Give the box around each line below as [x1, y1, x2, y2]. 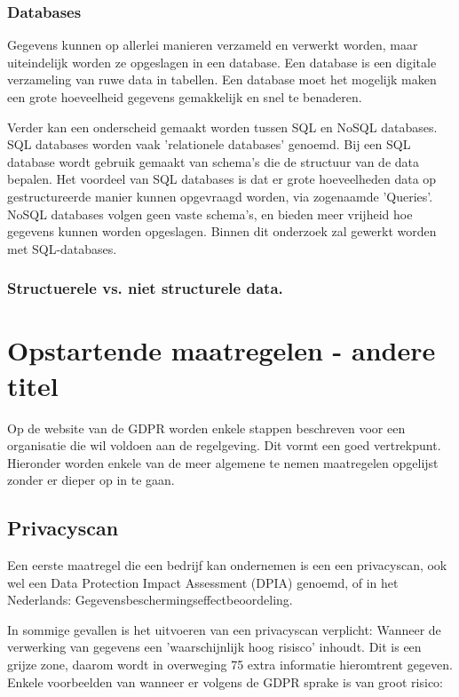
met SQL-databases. [7, 239, 117, 257]
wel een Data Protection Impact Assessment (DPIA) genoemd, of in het [7, 573, 399, 591]
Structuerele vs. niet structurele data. [7, 277, 283, 299]
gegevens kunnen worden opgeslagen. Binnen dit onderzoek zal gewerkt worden [7, 222, 437, 241]
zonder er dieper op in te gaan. [7, 471, 175, 489]
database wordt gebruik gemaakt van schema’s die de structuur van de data [7, 152, 420, 170]
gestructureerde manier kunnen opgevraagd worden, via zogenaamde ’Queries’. [7, 186, 433, 205]
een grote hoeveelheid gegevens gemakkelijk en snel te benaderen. [7, 88, 362, 106]
